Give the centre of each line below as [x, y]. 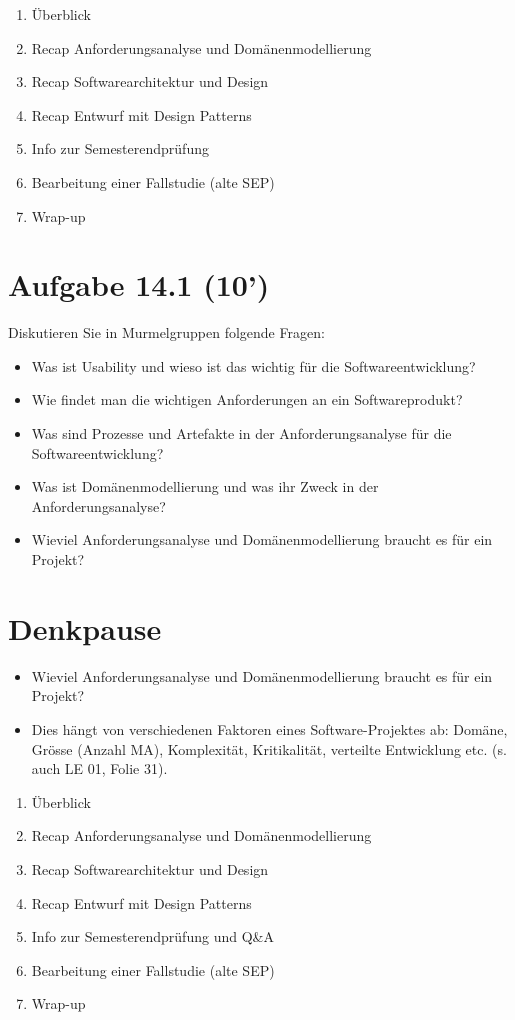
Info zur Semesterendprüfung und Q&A [152, 936]
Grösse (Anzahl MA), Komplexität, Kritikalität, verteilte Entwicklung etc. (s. [269, 748]
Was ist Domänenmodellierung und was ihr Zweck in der [205, 486]
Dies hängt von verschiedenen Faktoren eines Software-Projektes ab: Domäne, [269, 728]
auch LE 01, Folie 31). [99, 768]
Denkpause [85, 627]
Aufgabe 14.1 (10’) [139, 284]
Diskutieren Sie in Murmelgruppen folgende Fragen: [166, 332]
